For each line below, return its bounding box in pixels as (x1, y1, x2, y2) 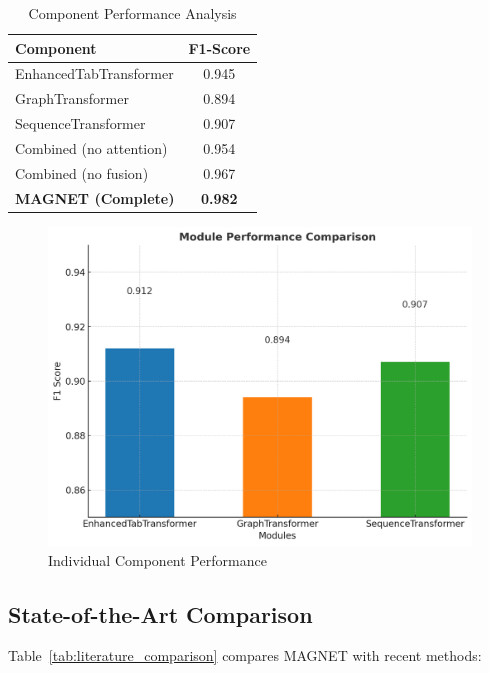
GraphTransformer (15, 88, 129, 109)
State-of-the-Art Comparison (8, 598, 313, 629)
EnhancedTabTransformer (15, 63, 174, 84)
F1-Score (188, 37, 251, 58)
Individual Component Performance (48, 549, 267, 570)
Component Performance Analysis (28, 3, 237, 23)
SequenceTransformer (15, 113, 146, 134)
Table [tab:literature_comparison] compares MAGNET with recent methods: (8, 645, 482, 666)
